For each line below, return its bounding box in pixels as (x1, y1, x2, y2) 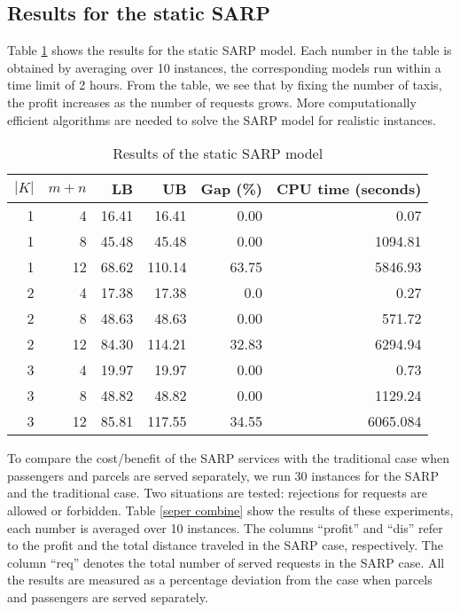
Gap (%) (200, 178, 262, 200)
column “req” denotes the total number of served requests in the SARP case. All (7, 553, 445, 571)
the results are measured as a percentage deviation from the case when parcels (7, 570, 433, 589)
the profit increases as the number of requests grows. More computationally (7, 92, 417, 111)
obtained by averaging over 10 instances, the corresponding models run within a (7, 58, 441, 76)
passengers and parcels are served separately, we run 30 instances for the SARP (7, 466, 439, 484)
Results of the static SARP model (113, 143, 324, 164)
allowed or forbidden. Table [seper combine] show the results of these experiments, (7, 500, 454, 519)
